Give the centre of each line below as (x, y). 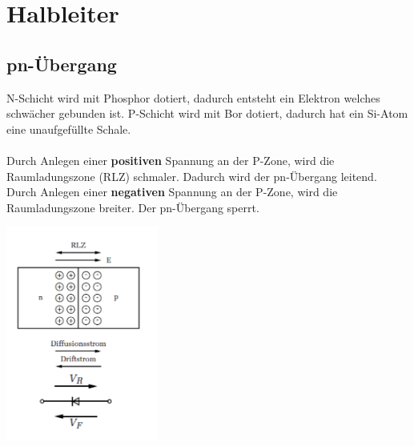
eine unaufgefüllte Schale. (69, 129)
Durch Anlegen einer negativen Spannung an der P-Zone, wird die (172, 192)
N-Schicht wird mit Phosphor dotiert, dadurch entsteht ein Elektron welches (193, 97)
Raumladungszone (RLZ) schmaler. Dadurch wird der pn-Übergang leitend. (192, 176)
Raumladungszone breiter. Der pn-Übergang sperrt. (133, 207)
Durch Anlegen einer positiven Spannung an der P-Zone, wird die (171, 160)
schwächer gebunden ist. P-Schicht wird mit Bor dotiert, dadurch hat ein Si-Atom (207, 113)
